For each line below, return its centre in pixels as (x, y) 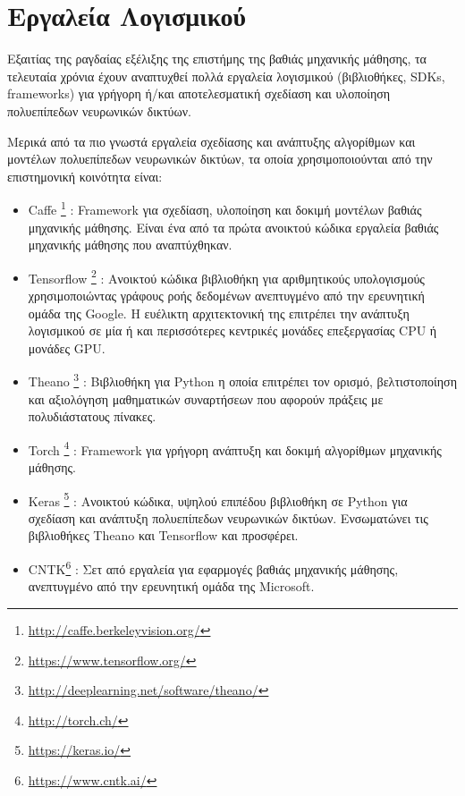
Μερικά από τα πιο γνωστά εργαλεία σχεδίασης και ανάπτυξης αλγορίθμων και (211, 141)
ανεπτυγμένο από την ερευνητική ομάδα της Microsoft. (171, 586)
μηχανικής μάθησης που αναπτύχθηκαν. (130, 245)
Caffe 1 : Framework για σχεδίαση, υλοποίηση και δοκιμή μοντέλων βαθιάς (225, 208)
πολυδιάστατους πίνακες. (92, 416)
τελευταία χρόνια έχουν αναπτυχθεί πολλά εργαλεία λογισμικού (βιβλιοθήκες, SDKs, (226, 76)
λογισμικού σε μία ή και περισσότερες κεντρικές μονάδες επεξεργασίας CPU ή (232, 330)
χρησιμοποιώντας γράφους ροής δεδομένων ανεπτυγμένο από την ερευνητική (226, 295)
